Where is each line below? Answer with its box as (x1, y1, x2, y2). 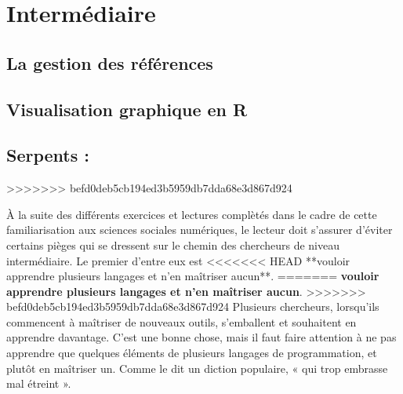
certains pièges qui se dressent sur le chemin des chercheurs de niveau (6, 236, 340, 253)
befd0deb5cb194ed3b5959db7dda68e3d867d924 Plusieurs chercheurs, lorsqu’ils (6, 298, 379, 315)
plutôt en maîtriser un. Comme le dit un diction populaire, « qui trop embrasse (6, 359, 388, 376)
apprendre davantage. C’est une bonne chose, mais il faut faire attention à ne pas (6, 329, 397, 345)
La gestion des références (6, 50, 213, 75)
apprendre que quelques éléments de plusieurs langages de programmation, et (6, 345, 377, 361)
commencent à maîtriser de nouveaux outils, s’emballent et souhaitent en (6, 313, 357, 330)
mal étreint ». (6, 375, 71, 392)
